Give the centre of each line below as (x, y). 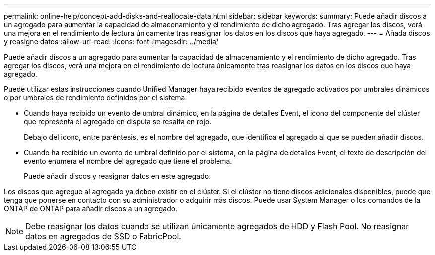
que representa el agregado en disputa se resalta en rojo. (118, 122)
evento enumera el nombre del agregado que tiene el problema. (128, 161)
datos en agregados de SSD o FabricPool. (103, 236)
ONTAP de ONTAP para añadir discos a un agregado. (91, 209)
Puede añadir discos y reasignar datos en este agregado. (117, 176)
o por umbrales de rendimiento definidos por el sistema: (96, 98)
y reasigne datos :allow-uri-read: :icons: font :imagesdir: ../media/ (111, 42)
